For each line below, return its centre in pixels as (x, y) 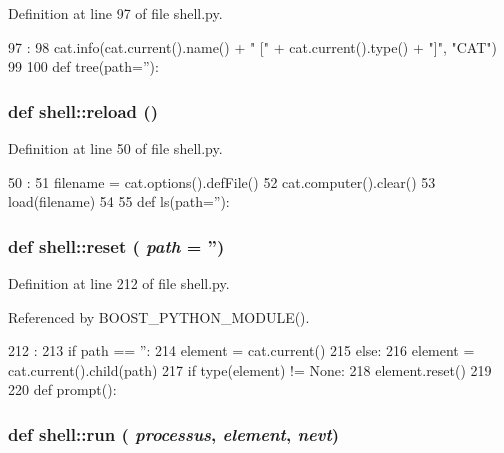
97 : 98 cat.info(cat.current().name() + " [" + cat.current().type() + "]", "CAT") (252, 46)
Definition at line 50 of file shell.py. (115, 148)
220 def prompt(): (62, 389)
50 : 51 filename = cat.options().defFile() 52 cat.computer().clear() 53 (222, 181)
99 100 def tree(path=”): (83, 66)
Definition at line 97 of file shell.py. (115, 13)
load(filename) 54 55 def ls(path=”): (119, 201)
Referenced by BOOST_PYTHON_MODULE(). (159, 316)
